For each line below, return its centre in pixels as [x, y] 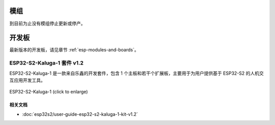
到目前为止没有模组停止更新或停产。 [47, 23]
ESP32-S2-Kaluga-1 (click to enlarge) [49, 92]
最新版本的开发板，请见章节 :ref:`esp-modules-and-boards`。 [74, 50]
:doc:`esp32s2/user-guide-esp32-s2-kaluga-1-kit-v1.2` [80, 114]
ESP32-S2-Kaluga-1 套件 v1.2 [46, 63]
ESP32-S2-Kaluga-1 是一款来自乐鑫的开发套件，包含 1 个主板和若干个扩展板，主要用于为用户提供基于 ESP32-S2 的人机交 [137, 73]
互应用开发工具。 [27, 80]
